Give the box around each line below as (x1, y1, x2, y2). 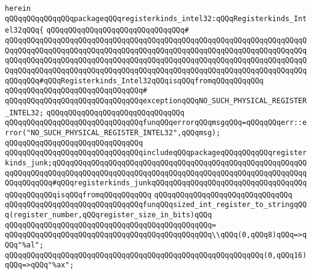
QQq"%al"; (5, 241, 44, 250)
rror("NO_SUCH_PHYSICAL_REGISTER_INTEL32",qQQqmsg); (5, 128, 220, 137)
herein (5, 4, 31, 13)
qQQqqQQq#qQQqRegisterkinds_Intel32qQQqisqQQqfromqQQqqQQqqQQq (5, 76, 264, 85)
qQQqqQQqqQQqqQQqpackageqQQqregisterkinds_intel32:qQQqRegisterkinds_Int (5, 14, 307, 23)
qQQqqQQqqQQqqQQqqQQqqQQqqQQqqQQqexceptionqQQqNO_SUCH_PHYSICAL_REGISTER (5, 96, 307, 105)
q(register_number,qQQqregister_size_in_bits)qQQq (5, 211, 212, 220)
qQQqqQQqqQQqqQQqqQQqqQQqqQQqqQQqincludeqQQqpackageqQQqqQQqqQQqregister (5, 148, 307, 158)
